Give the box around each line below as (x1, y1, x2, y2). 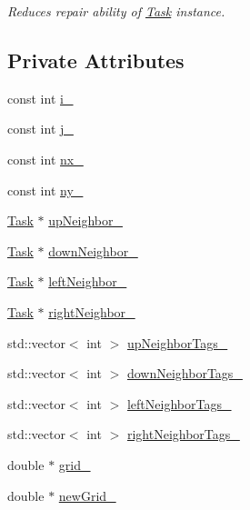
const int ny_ (7, 180, 84, 199)
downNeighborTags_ (126, 364, 243, 383)
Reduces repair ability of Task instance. (7, 2, 225, 20)
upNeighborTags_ (126, 333, 228, 352)
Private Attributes (7, 45, 185, 74)
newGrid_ (58, 485, 116, 505)
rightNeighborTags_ (126, 425, 240, 444)
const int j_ (7, 119, 74, 138)
